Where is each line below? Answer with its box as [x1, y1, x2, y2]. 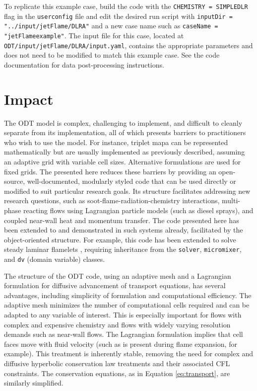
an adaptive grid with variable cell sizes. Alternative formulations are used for [4, 156, 241, 166]
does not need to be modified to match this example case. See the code [4, 50, 220, 60]
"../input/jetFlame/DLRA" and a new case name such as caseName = [4, 20, 218, 31]
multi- [222, 195, 240, 206]
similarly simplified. [4, 378, 64, 388]
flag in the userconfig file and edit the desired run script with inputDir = [4, 10, 233, 21]
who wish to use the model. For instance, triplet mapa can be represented [4, 137, 228, 147]
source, [4, 176, 25, 186]
